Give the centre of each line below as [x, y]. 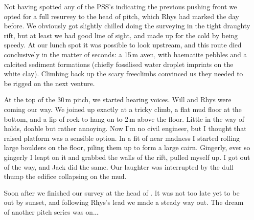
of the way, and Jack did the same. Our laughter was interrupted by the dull [119, 166]
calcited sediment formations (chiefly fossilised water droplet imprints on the [119, 64]
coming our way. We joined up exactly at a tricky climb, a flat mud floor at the [123, 109]
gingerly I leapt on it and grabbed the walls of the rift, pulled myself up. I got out [127, 157]
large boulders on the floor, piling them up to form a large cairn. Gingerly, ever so [127, 147]
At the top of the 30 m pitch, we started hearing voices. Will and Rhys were [118, 99]
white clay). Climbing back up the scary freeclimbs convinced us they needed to [124, 74]
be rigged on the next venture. [49, 83]
